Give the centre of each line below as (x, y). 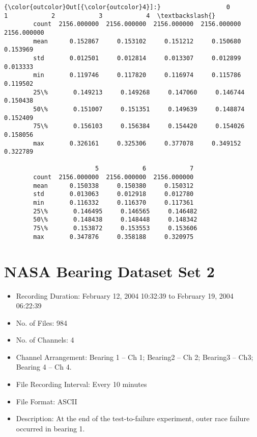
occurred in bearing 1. (50, 428)
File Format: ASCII (47, 401)
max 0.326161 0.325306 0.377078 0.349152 (137, 143)
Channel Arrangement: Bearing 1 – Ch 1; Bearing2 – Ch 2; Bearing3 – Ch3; (135, 357)
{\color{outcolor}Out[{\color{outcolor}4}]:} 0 (117, 7)
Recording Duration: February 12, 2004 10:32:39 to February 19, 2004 (125, 295)
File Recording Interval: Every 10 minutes (81, 384)
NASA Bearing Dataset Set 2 (109, 271)
